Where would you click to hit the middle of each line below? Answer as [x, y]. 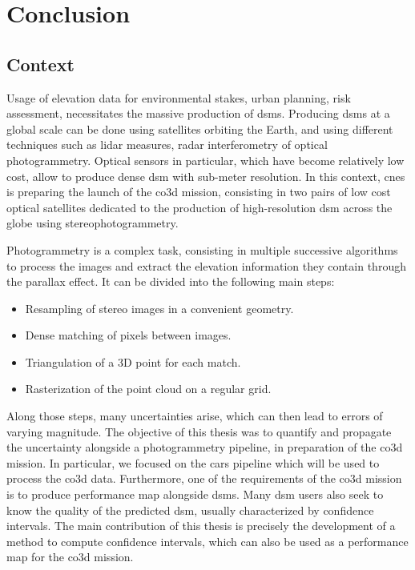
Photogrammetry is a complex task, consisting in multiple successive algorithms [202, 249]
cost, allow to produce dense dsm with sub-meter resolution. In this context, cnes [206, 176]
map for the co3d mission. [70, 557]
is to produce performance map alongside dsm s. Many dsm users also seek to [195, 494]
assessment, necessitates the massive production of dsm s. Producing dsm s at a [198, 113]
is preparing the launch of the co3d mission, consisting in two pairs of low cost [199, 192]
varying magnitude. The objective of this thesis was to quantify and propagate [199, 431]
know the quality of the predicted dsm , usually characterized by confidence [190, 510]
